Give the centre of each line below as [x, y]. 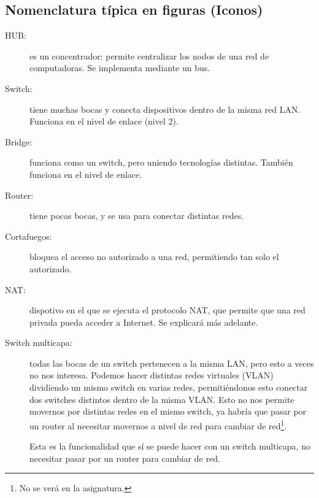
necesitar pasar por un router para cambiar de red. [125, 458]
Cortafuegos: [29, 236]
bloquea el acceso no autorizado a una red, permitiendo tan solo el [154, 257]
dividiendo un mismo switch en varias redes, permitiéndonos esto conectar [169, 387]
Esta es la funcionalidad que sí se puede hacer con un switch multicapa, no [170, 446]
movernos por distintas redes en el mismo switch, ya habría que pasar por [168, 411]
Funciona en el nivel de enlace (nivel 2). [104, 121]
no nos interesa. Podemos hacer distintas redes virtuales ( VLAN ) [152, 375]
